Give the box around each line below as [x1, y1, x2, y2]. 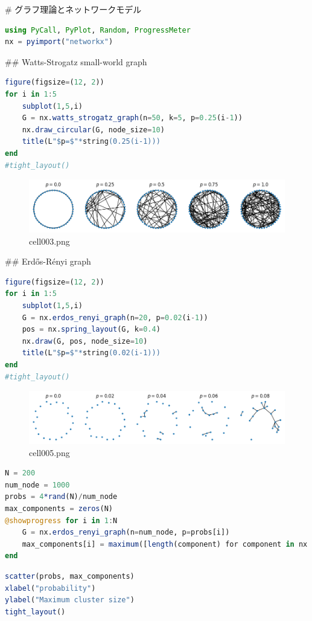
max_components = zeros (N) [5, 504, 113, 513]
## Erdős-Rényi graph [5, 255, 91, 268]
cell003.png [29, 234, 70, 247]
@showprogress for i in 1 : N [5, 516, 118, 525]
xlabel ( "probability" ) [5, 584, 96, 593]
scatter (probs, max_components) [5, 572, 135, 581]
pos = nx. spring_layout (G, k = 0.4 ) [22, 325, 161, 334]
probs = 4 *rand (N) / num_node [5, 492, 118, 501]
